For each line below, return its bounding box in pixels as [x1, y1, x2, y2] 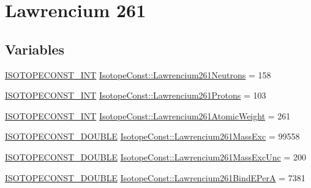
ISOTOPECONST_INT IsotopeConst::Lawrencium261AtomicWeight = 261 [5, 109, 291, 122]
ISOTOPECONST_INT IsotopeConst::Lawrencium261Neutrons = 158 [5, 68, 271, 81]
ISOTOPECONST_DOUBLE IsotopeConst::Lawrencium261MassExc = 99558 [5, 130, 300, 143]
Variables [5, 39, 65, 58]
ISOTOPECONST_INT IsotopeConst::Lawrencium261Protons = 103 [5, 89, 266, 102]
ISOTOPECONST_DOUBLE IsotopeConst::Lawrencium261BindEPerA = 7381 [5, 171, 305, 184]
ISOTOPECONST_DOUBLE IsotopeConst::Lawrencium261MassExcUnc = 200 [5, 150, 306, 163]
